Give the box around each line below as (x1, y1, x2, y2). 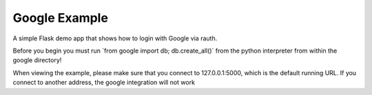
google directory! (12, 56, 62, 64)
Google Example (12, 10, 108, 25)
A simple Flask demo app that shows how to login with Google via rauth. (12, 34, 218, 42)
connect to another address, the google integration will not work (12, 79, 196, 87)
